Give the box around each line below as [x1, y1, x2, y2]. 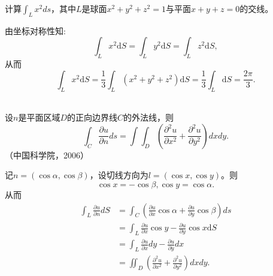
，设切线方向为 [89, 169, 148, 181]
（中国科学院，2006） [5, 148, 89, 161]
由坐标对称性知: [5, 24, 66, 37]
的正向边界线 [67, 111, 117, 124]
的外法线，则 [123, 111, 174, 124]
